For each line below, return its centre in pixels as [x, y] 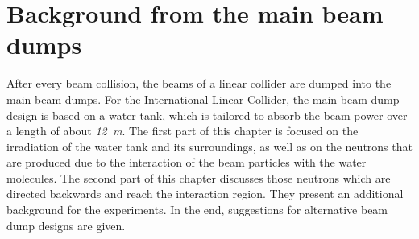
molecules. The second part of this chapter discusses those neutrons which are [199, 177]
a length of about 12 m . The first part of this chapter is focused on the [183, 131]
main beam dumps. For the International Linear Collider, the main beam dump [203, 99]
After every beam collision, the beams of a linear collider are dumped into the [199, 83]
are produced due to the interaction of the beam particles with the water [187, 162]
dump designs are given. [66, 225]
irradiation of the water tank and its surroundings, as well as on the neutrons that [209, 146]
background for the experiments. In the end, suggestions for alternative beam [197, 210]
